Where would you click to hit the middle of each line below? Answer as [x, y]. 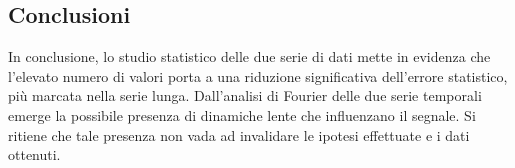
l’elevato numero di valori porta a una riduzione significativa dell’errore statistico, [258, 75]
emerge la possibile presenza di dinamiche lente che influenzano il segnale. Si [242, 114]
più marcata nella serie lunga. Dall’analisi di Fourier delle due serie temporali [245, 95]
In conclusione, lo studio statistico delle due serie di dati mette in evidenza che [249, 56]
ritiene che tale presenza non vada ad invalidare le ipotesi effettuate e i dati [239, 134]
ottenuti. [34, 154]
